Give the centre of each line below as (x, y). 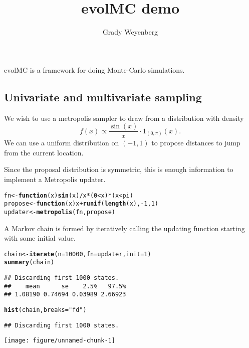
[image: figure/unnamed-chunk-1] (60, 341)
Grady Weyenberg (130, 32)
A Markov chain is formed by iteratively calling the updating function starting (124, 228)
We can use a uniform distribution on (62, 143)
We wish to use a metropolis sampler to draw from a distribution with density (124, 118)
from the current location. (44, 152)
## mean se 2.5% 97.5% (65, 286)
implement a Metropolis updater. (55, 179)
